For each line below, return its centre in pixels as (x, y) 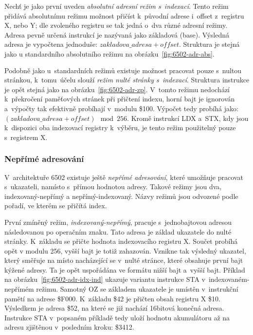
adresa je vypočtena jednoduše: (51, 44)
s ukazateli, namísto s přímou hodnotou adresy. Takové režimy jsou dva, (113, 187)
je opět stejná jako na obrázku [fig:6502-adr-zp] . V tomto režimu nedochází (117, 89)
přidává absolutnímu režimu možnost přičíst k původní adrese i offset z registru (124, 15)
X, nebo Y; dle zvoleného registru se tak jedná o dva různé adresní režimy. (116, 25)
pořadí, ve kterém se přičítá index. (56, 206)
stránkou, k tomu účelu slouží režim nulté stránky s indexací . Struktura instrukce (127, 80)
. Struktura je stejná (209, 44)
